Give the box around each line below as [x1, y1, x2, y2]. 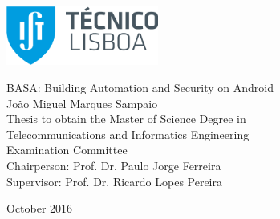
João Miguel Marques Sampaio [6, 94, 158, 111]
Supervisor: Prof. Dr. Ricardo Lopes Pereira [6, 173, 222, 189]
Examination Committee [6, 141, 128, 158]
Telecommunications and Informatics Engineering [6, 125, 250, 142]
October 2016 [6, 200, 73, 217]
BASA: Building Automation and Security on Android [6, 79, 274, 96]
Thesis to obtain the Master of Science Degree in [6, 110, 246, 127]
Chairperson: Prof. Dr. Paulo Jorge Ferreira [6, 157, 221, 174]
